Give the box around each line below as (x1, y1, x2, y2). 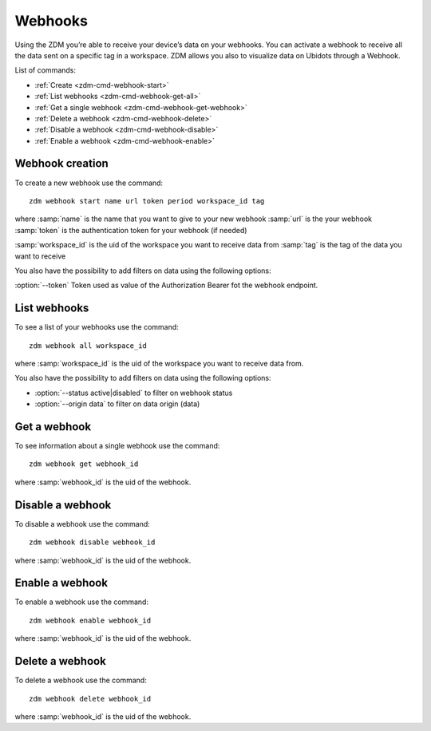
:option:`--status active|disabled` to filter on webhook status (34, 388, 233, 397)
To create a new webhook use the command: (14, 178, 164, 188)
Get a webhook (14, 420, 92, 433)
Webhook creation (14, 156, 109, 171)
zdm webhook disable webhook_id (29, 538, 156, 547)
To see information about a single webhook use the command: (14, 441, 220, 451)
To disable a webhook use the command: (14, 519, 151, 528)
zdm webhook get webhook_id (29, 460, 139, 468)
